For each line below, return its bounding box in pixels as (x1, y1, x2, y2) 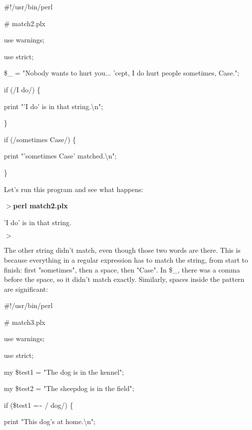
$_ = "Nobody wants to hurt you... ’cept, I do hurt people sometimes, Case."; (4, 68, 240, 78)
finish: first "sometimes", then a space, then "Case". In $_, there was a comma (4, 264, 240, 274)
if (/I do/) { (4, 84, 40, 94)
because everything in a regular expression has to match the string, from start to (4, 254, 248, 265)
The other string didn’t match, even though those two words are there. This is (4, 245, 241, 255)
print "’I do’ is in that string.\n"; (4, 101, 103, 111)
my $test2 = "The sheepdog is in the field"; (4, 383, 134, 393)
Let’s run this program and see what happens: (4, 184, 144, 194)
